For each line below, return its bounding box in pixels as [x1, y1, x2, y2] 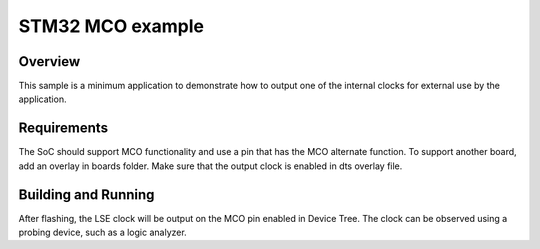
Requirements [18, 120, 109, 137]
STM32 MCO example [18, 15, 205, 37]
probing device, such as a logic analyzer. [18, 226, 187, 239]
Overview [18, 53, 81, 70]
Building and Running [18, 186, 155, 203]
